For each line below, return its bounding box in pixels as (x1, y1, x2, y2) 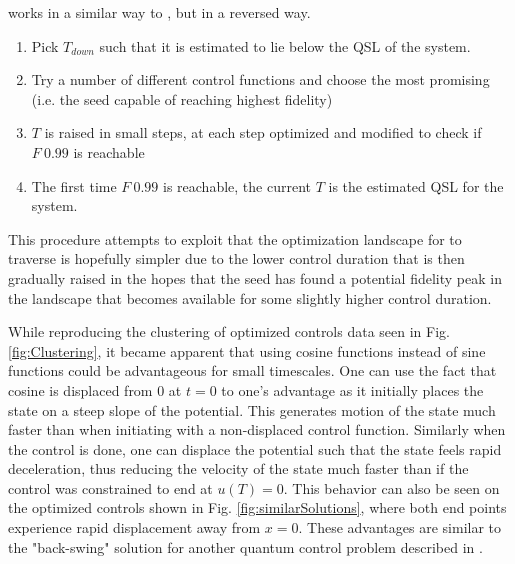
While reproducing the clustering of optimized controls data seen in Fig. (8, 321, 450, 342)
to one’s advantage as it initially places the (221, 379, 484, 400)
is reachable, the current (163, 175, 311, 196)
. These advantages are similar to (298, 517, 502, 538)
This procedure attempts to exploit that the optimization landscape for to (8, 228, 462, 249)
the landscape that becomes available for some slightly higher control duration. (8, 287, 492, 308)
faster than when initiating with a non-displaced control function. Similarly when (8, 419, 506, 440)
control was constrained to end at (8, 477, 213, 498)
